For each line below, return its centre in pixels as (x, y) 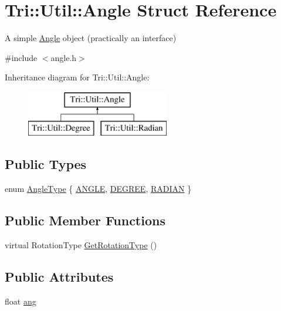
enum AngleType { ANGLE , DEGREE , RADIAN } (98, 189)
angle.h (64, 57)
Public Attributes (59, 277)
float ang (21, 301)
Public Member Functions (85, 220)
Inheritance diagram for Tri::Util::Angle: (77, 77)
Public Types (46, 164)
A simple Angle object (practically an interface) (91, 38)
